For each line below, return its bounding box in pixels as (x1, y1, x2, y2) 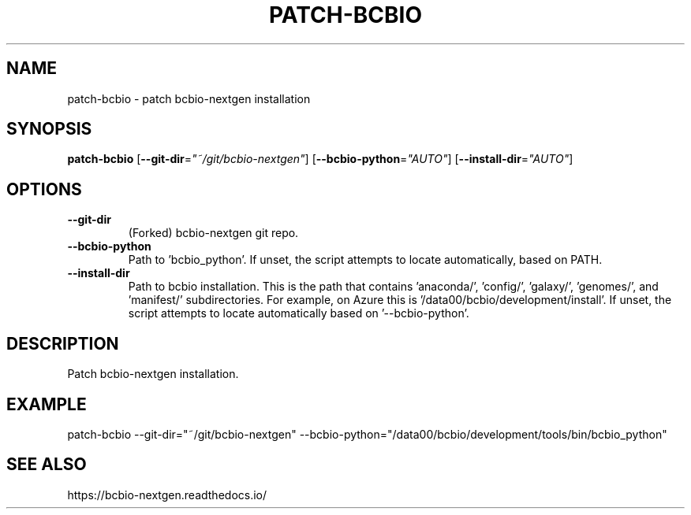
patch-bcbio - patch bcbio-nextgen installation (67, 91, 311, 106)
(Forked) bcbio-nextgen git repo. (128, 226, 299, 240)
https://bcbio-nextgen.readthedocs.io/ (67, 487, 267, 502)
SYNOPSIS (6, 119, 92, 139)
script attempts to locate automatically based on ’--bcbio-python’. (128, 306, 469, 320)
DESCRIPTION (6, 333, 119, 354)
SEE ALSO (6, 454, 87, 475)
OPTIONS (6, 179, 82, 199)
